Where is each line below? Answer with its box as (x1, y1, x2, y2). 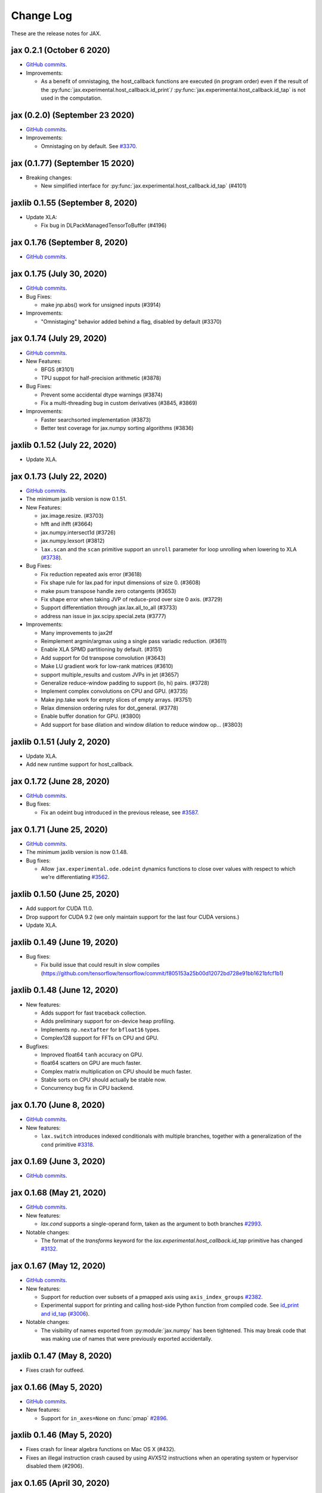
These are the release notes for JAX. (11, 30, 101, 37)
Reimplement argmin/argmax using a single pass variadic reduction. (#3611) (41, 637, 227, 644)
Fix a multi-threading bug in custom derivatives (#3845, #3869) (41, 399, 198, 406)
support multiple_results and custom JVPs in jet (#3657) (41, 671, 179, 678)
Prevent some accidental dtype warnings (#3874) (41, 391, 163, 398)
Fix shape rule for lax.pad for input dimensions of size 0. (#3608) (41, 579, 201, 586)
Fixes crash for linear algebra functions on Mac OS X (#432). (26, 1446, 176, 1453)
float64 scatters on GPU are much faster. (41, 1059, 142, 1067)
